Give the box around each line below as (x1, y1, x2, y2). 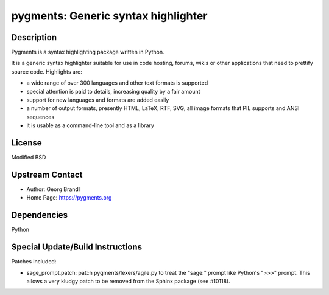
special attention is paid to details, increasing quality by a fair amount (26, 88, 200, 95)
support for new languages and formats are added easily (26, 96, 169, 103)
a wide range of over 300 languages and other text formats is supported (26, 79, 208, 86)
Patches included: (11, 258, 57, 265)
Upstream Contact (11, 169, 83, 179)
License (11, 137, 42, 148)
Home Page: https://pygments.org (26, 194, 112, 201)
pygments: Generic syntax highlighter (11, 9, 208, 23)
